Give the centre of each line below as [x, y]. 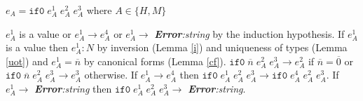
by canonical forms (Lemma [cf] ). [155, 61]
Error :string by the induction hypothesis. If [249, 33]
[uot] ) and [27, 61]
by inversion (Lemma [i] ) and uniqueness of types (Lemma [222, 47]
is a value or [45, 33]
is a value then [37, 47]
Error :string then [73, 88]
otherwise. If [111, 75]
